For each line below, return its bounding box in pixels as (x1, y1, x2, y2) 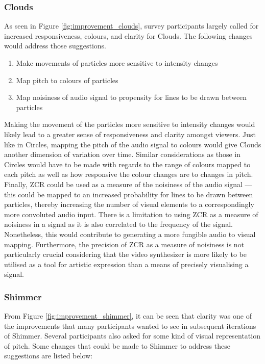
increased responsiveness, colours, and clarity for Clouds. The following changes (4, 30, 253, 41)
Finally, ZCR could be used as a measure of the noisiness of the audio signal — (4, 178, 252, 189)
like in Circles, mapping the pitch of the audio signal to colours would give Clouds (4, 139, 261, 149)
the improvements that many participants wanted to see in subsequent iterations (4, 320, 256, 331)
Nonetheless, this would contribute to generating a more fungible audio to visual (4, 228, 256, 239)
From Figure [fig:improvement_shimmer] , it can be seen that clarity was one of (4, 310, 252, 321)
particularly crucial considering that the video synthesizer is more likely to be (4, 249, 247, 259)
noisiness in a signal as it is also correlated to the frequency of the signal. (4, 219, 233, 229)
